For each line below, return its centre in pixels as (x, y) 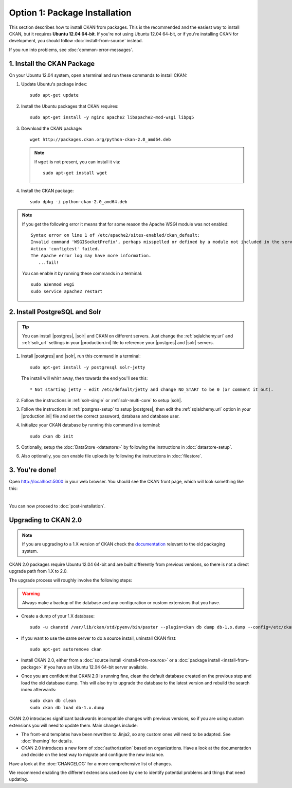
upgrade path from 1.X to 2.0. (38, 571)
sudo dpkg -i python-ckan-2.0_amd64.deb (79, 201)
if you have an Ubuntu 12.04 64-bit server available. (96, 667)
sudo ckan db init (52, 436)
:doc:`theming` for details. (47, 741)
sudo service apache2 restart (67, 291)
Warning (31, 594)
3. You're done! (33, 470)
